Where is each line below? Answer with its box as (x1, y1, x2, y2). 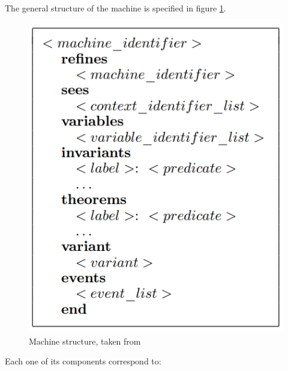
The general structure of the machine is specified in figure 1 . (5, 2, 226, 14)
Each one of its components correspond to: (5, 355, 161, 367)
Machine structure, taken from (29, 334, 141, 347)
